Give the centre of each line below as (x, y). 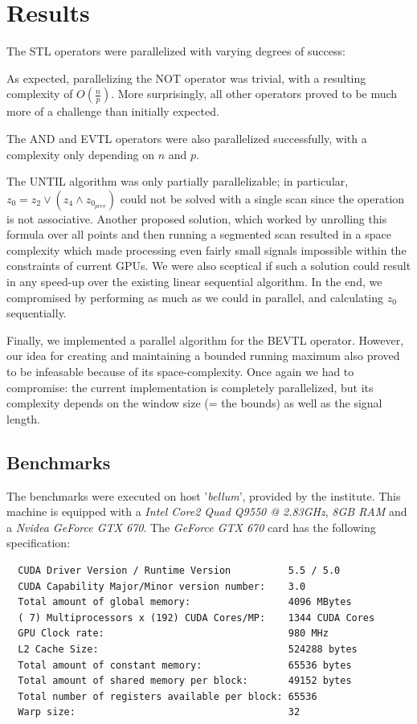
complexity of (40, 94)
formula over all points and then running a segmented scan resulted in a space (199, 234)
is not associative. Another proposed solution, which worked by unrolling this (197, 218)
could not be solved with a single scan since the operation (262, 198)
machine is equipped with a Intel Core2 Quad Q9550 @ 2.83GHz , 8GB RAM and (207, 511)
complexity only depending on (80, 154)
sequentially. (37, 313)
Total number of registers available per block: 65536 (168, 696)
